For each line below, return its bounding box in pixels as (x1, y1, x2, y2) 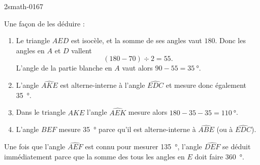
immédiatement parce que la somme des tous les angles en (4, 151, 185, 161)
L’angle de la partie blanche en (16, 62, 112, 73)
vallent (71, 45, 92, 55)
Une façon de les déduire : (4, 18, 85, 28)
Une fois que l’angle (4, 141, 66, 152)
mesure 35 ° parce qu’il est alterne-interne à (58, 124, 196, 135)
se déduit (222, 141, 251, 152)
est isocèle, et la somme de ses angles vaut (71, 35, 202, 46)
